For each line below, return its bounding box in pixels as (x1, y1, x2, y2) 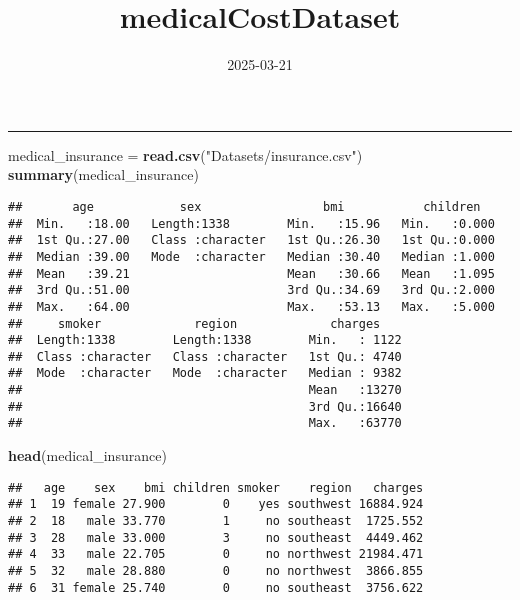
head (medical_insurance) (8, 445, 167, 466)
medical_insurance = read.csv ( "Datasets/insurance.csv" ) (8, 144, 363, 165)
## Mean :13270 (8, 383, 402, 398)
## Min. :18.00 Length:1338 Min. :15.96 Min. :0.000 (8, 216, 495, 231)
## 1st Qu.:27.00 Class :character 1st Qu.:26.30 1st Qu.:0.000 (8, 233, 495, 248)
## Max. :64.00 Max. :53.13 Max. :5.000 (8, 299, 495, 314)
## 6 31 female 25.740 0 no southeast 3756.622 (8, 580, 424, 595)
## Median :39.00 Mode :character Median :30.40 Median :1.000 (8, 249, 495, 264)
